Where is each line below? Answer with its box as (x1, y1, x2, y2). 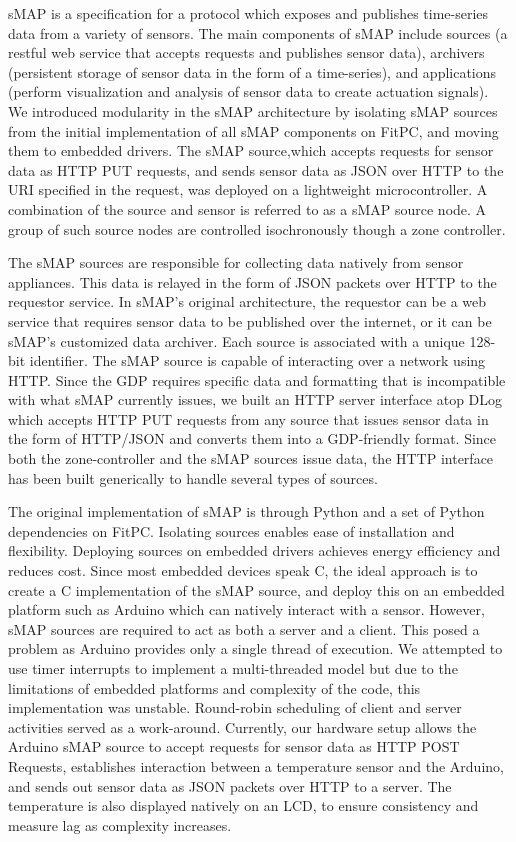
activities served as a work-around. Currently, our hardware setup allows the (8, 716, 477, 737)
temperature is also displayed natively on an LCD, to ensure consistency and (8, 795, 479, 816)
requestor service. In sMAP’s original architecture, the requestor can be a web (8, 291, 487, 312)
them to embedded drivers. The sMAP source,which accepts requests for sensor (8, 140, 494, 161)
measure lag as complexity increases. (8, 814, 232, 835)
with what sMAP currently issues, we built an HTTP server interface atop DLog (8, 389, 503, 410)
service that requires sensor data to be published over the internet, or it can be (8, 310, 492, 331)
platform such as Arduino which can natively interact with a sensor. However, (8, 599, 485, 620)
